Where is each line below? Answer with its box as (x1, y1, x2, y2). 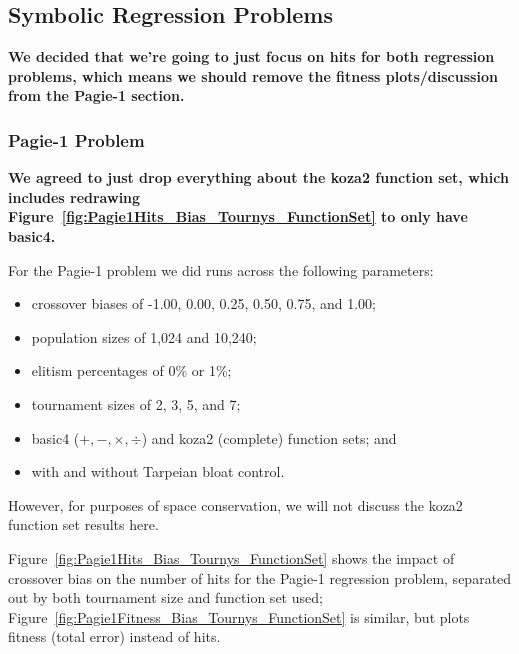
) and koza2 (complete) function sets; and (141, 427, 397, 448)
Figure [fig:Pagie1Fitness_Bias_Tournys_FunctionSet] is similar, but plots (8, 606, 470, 627)
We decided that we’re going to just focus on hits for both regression (8, 46, 495, 67)
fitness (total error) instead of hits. (8, 626, 221, 647)
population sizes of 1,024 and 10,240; (31, 326, 257, 347)
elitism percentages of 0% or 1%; (31, 360, 232, 381)
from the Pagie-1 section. (8, 85, 185, 106)
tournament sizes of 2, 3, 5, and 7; (31, 393, 241, 414)
